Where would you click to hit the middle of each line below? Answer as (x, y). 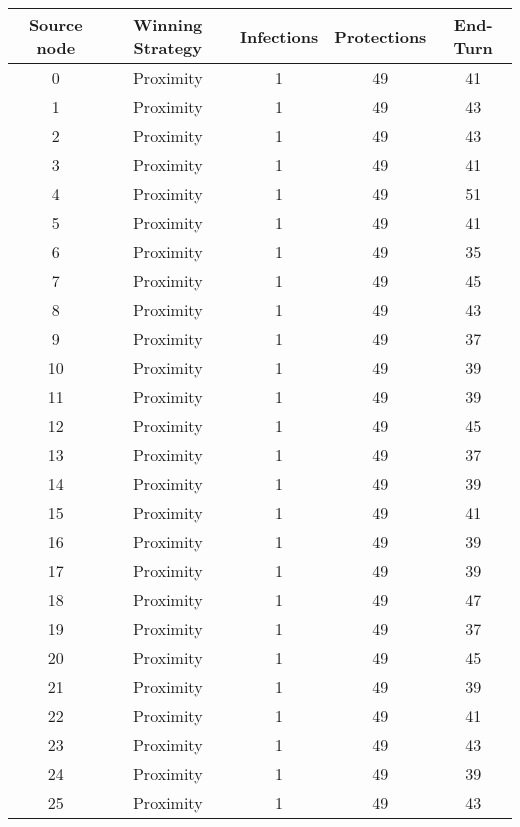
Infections (279, 36)
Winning (168, 24)
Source (55, 24)
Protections (380, 36)
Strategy (167, 47)
